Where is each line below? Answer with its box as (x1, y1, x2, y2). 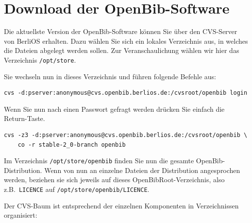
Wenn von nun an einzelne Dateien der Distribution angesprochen (44, 165, 240, 175)
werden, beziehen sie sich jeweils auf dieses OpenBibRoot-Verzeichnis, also (4, 174, 225, 185)
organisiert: (4, 210, 37, 220)
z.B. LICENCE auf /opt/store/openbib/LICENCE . (4, 184, 150, 194)
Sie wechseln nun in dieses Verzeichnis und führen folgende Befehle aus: (4, 71, 216, 81)
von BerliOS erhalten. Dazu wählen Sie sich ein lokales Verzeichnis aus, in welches (4, 35, 248, 46)
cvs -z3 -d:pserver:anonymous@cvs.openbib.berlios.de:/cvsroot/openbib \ (4, 131, 248, 138)
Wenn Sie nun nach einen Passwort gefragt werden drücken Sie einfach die (4, 103, 225, 114)
